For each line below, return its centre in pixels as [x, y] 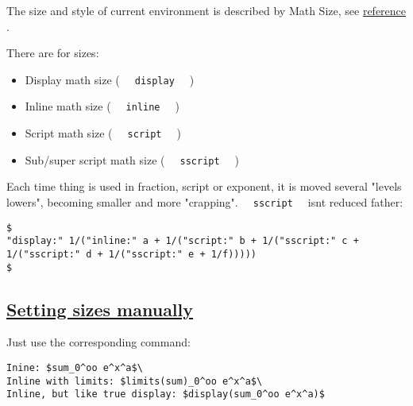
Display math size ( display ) [110, 79]
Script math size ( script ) [103, 133]
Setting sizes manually [100, 309]
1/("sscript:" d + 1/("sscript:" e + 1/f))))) [131, 254]
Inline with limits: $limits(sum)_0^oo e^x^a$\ [135, 381]
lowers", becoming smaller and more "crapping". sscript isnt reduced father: [205, 202]
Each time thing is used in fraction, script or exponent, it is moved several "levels [204, 186]
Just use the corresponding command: [98, 342]
